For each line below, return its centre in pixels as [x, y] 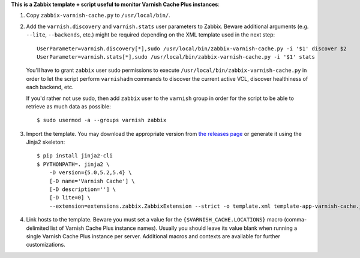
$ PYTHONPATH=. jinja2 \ [73, 164]
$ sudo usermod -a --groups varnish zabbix [102, 120]
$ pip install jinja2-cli [75, 156]
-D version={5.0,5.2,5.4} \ [90, 173]
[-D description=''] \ [82, 189]
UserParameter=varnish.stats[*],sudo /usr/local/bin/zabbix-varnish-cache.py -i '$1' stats [176, 57]
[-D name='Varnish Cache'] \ [92, 181]
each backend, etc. [50, 87]
